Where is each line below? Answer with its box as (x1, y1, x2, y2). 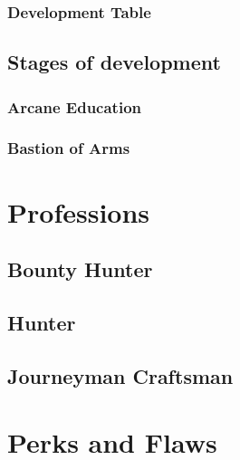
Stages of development (7, 48, 221, 76)
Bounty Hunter (7, 255, 153, 283)
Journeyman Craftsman (7, 361, 234, 389)
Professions (7, 193, 150, 230)
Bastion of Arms (7, 137, 130, 159)
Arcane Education (7, 95, 141, 118)
